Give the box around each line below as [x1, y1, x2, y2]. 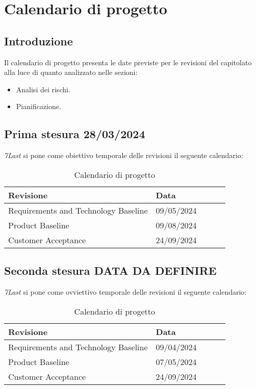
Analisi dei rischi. [16, 84, 70, 94]
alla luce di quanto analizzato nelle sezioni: [4, 67, 138, 77]
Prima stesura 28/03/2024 [4, 126, 145, 142]
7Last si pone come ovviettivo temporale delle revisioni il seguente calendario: [4, 286, 247, 297]
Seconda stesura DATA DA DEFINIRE [4, 263, 217, 278]
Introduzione [4, 33, 73, 48]
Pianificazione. [16, 101, 61, 112]
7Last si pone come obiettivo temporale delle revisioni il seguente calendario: [4, 150, 243, 161]
